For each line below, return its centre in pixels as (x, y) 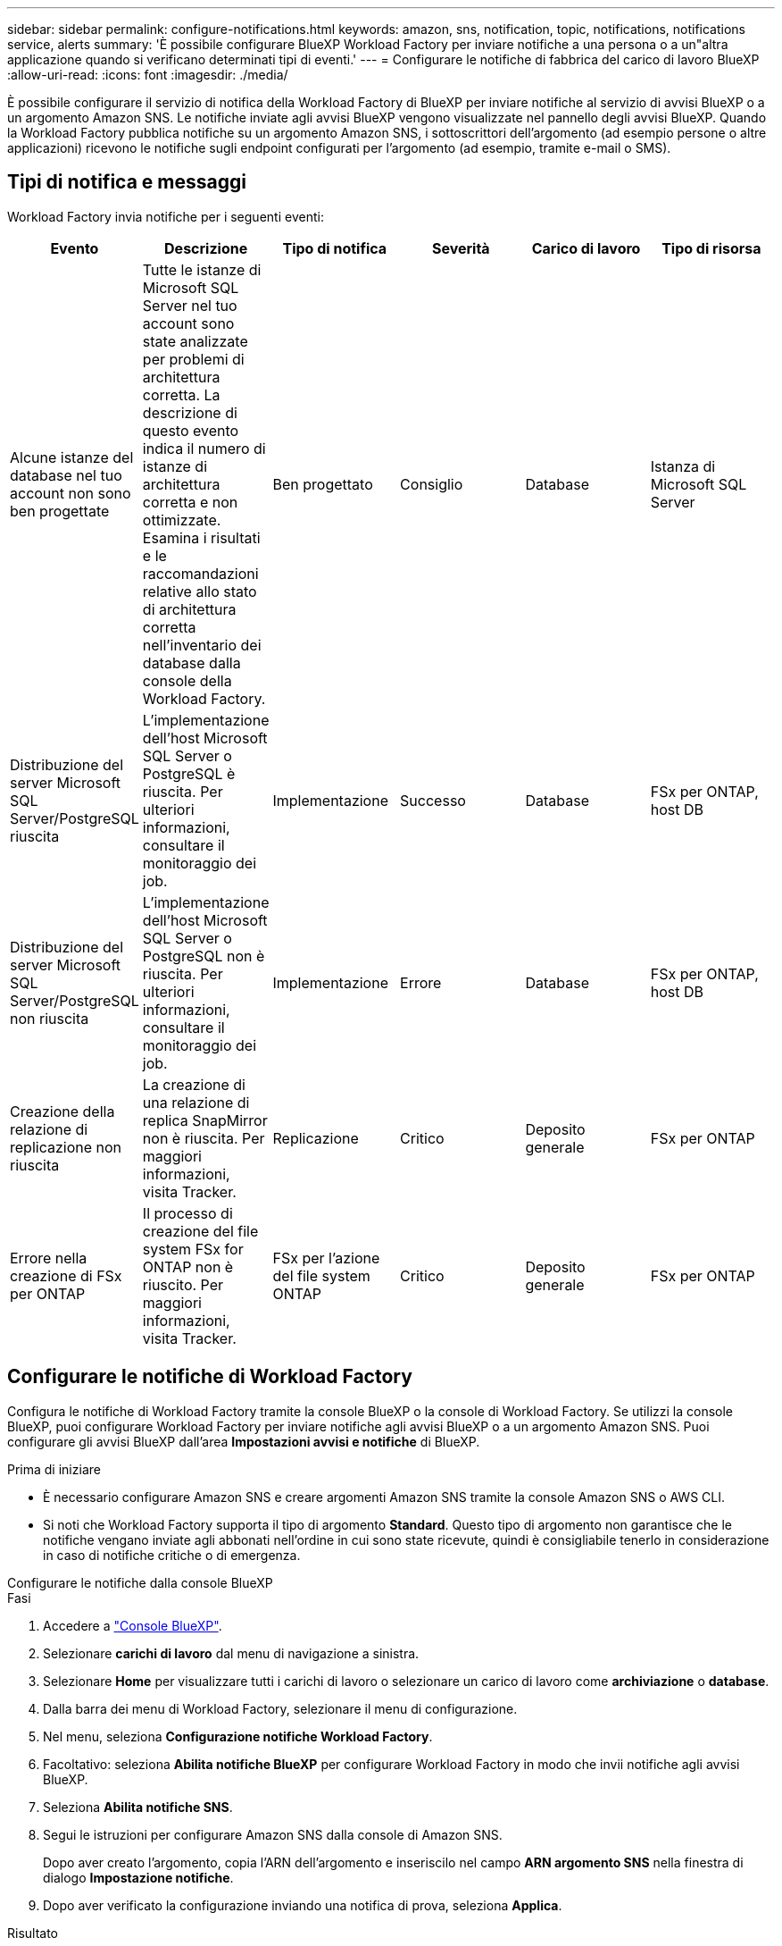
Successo (433, 800)
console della (187, 680)
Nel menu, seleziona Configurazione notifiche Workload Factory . (238, 1736)
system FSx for (193, 1249)
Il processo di (187, 1213)
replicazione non (66, 1147)
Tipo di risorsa (711, 248)
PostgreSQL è (189, 773)
